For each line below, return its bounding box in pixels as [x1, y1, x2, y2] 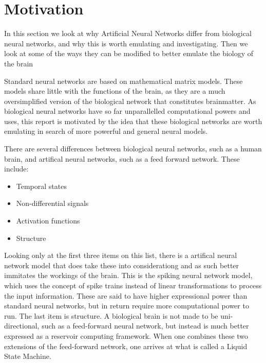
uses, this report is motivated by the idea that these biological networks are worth [4, 115, 262, 126]
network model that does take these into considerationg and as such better [4, 260, 239, 270]
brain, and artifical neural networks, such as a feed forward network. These [4, 153, 240, 164]
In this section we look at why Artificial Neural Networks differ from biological [4, 28, 252, 39]
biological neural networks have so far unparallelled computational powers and [4, 106, 251, 116]
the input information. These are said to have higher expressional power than [4, 290, 248, 301]
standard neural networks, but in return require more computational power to [4, 300, 249, 311]
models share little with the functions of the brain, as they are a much [4, 85, 225, 96]
